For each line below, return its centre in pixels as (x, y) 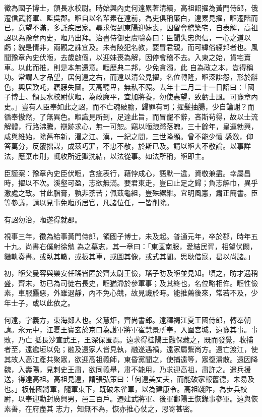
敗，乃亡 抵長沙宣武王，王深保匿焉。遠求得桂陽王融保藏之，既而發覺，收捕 (129, 339)
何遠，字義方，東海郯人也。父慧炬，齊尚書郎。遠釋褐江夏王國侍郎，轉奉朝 (127, 319)
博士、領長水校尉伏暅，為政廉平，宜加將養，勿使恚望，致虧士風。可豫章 (131, 97)
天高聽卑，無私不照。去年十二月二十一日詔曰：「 (168, 86)
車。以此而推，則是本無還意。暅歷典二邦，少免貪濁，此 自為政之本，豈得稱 (129, 67)
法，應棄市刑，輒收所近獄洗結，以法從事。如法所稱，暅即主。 (106, 156)
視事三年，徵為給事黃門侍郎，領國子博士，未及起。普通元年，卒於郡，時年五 (131, 236)
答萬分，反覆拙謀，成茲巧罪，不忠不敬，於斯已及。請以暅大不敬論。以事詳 (127, 146)
